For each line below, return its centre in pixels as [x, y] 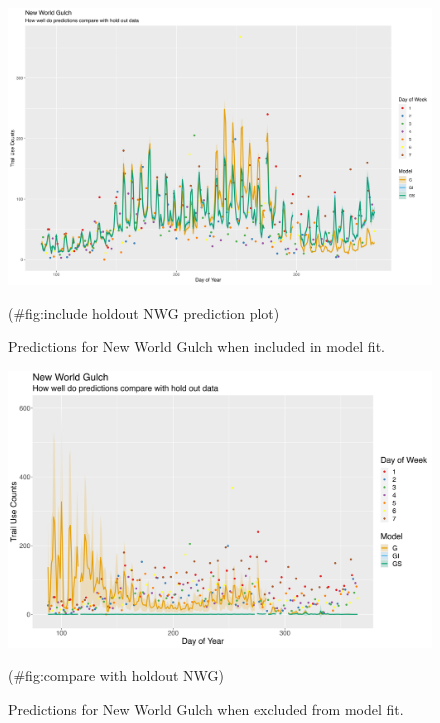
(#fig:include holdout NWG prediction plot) [144, 312]
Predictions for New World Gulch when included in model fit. [196, 346]
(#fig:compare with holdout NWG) [116, 675]
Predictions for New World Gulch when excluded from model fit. [206, 708]
